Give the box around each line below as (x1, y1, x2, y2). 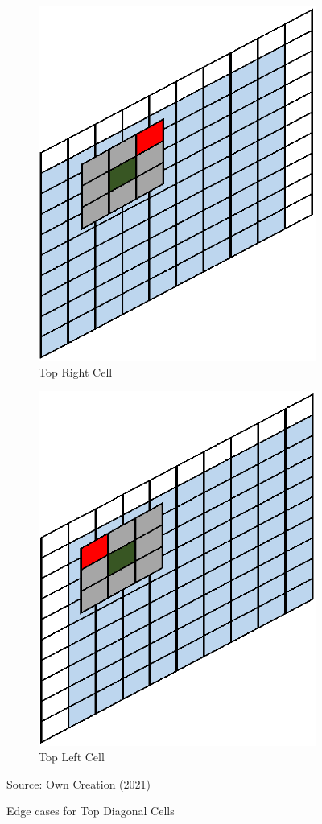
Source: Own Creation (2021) (6, 775, 151, 792)
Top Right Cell (39, 363, 113, 380)
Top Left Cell (39, 748, 105, 765)
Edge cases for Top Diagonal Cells (6, 802, 175, 819)
